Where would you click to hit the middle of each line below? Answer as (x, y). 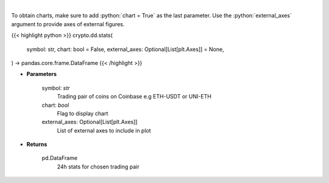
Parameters (42, 74)
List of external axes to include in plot (104, 130)
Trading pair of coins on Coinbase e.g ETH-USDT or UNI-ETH (134, 97)
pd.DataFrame (60, 158)
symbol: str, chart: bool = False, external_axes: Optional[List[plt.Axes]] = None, (126, 49)
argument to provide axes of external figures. (68, 24)
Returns (37, 144)
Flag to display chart (83, 113)
